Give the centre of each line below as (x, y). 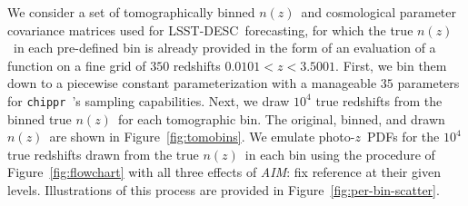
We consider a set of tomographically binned (131, 12)
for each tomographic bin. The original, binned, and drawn (281, 118)
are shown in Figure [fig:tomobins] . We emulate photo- (202, 137)
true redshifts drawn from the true (103, 154)
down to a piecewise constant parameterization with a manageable (192, 83)
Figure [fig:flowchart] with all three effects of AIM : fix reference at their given (224, 172)
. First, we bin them (391, 65)
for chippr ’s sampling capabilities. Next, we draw (149, 100)
